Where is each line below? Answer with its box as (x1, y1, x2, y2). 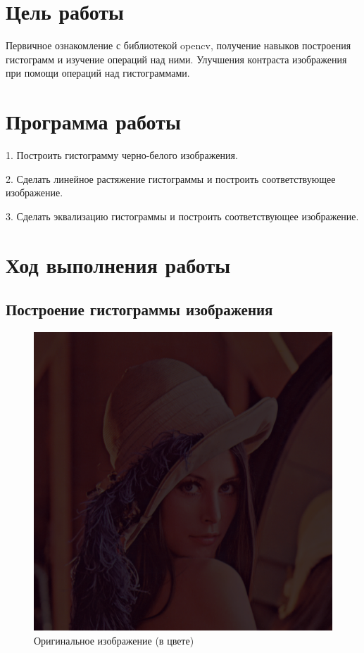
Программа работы (6, 107, 181, 136)
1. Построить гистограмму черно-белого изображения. (6, 148, 238, 163)
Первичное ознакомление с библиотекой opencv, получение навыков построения (6, 38, 351, 53)
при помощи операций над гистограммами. (6, 65, 190, 80)
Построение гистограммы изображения (6, 298, 273, 320)
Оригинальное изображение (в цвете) (34, 633, 194, 647)
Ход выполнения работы (6, 250, 231, 279)
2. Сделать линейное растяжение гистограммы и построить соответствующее (6, 171, 336, 186)
